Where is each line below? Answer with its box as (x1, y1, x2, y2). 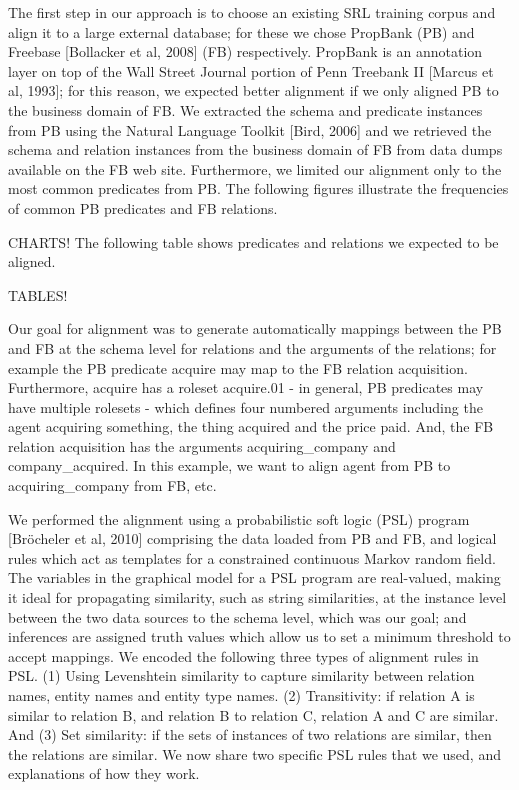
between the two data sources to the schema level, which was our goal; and (8, 606, 467, 627)
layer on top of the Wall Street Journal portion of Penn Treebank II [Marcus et (8, 60, 494, 81)
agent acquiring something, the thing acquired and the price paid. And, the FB (8, 416, 494, 437)
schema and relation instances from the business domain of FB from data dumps (8, 139, 503, 160)
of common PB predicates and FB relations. (8, 197, 278, 218)
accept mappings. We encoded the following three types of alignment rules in (8, 645, 479, 666)
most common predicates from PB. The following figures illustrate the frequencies (8, 178, 509, 199)
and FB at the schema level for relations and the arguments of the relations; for (8, 337, 497, 358)
